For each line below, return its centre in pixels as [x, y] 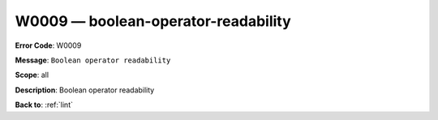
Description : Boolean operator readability [85, 90]
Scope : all [32, 75]
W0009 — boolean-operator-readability [153, 21]
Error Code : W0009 [48, 45]
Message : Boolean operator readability [93, 60]
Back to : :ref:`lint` [44, 105]
